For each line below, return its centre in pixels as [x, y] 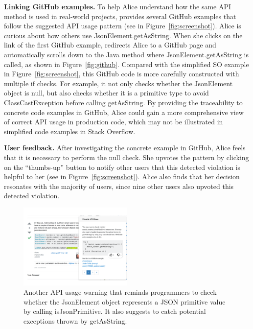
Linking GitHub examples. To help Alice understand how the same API [118, 6]
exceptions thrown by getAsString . [75, 321]
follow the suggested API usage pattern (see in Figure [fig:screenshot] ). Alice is [123, 26]
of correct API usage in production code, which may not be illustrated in [114, 122]
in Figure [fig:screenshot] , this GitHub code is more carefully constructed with [122, 74]
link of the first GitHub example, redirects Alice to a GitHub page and [110, 45]
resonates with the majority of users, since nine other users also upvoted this [119, 186]
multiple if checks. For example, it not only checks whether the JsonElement [118, 83]
